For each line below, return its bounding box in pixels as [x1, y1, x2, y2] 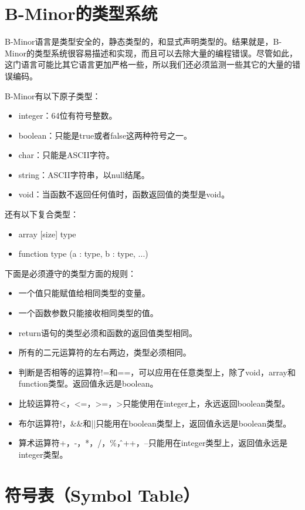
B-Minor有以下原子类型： [5, 89, 101, 102]
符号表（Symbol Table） [5, 482, 200, 506]
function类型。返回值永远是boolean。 [18, 377, 158, 390]
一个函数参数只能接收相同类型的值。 [18, 307, 158, 319]
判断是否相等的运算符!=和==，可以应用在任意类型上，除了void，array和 [18, 365, 296, 378]
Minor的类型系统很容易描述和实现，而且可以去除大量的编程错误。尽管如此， [5, 46, 297, 59]
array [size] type [18, 227, 76, 240]
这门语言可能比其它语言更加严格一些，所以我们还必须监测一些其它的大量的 [5, 58, 292, 71]
